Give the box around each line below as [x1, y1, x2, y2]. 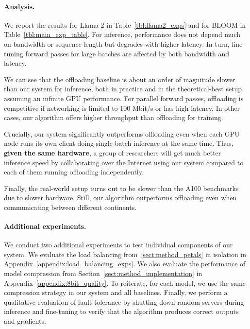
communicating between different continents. [4, 202, 137, 212]
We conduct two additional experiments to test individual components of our [4, 240, 233, 250]
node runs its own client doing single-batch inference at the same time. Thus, [4, 138, 233, 148]
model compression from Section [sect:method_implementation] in [4, 268, 202, 278]
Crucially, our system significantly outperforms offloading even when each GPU [4, 128, 240, 139]
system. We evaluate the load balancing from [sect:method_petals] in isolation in [4, 249, 247, 259]
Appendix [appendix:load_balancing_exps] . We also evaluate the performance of [4, 259, 246, 269]
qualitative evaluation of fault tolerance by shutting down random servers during [4, 296, 244, 307]
